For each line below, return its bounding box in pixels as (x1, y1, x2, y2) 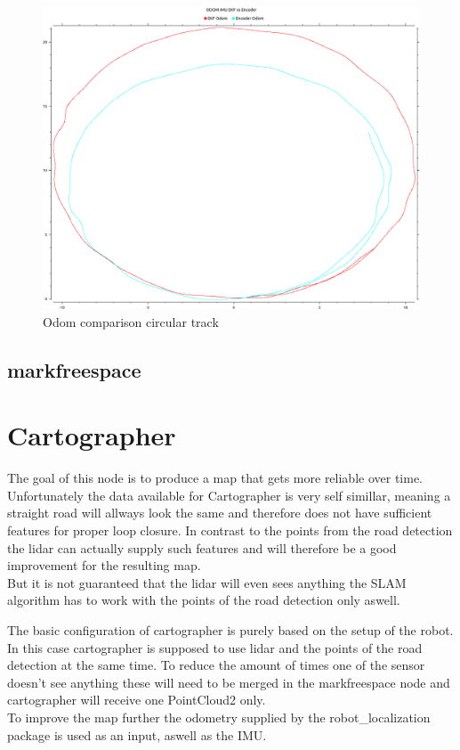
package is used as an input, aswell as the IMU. (7, 725, 267, 744)
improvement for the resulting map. (7, 556, 201, 575)
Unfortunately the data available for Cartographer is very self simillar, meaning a (7, 485, 451, 504)
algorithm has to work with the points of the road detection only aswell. (7, 591, 400, 609)
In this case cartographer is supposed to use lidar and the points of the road (7, 638, 423, 656)
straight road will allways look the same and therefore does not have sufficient (7, 503, 432, 522)
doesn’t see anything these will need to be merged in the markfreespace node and (7, 673, 450, 691)
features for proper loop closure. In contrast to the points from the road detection (7, 520, 453, 539)
